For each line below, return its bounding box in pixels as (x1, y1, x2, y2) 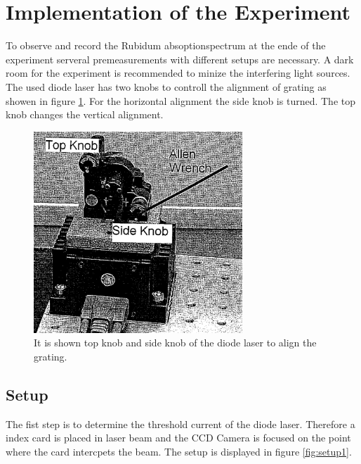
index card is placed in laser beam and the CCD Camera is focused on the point (6, 430, 351, 445)
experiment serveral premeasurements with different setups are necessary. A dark (6, 51, 354, 66)
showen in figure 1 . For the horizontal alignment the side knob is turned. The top (6, 93, 355, 108)
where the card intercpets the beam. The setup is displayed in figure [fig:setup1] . (6, 444, 352, 458)
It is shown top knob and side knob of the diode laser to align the (34, 335, 317, 350)
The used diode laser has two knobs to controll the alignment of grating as (6, 79, 327, 94)
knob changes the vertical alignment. (6, 107, 164, 122)
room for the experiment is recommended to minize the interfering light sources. (6, 65, 350, 80)
